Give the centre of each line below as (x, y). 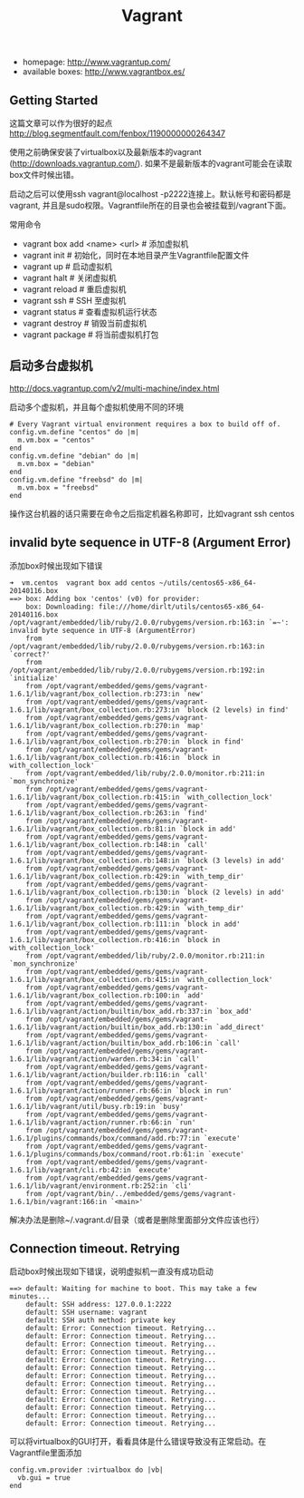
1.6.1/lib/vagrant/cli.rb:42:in (70, 1170)
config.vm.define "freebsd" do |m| (76, 480)
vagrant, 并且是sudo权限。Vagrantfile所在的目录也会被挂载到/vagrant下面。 (150, 205)
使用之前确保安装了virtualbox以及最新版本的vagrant (105, 152)
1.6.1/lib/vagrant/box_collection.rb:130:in (95, 892)
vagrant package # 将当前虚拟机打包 (90, 335)
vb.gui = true (44, 1478)
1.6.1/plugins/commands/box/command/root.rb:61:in (107, 1154)
